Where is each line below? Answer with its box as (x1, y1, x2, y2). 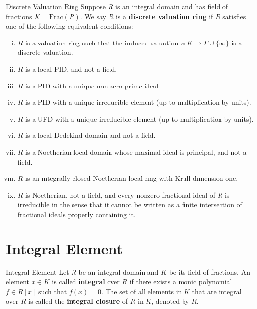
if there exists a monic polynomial (129, 276, 232, 287)
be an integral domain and (78, 266, 159, 277)
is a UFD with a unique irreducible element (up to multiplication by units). (25, 113, 254, 124)
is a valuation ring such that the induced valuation (25, 37, 179, 47)
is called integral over (52, 276, 120, 287)
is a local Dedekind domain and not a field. (25, 130, 156, 140)
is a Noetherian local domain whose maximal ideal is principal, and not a (25, 146, 247, 157)
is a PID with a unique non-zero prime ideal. (25, 80, 161, 90)
